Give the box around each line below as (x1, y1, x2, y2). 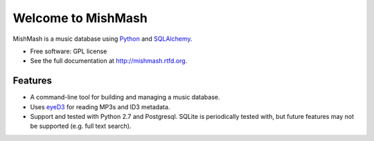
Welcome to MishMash (12, 10, 148, 26)
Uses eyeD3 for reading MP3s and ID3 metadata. (30, 102, 170, 111)
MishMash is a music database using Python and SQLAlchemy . (12, 35, 193, 43)
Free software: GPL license (30, 47, 107, 55)
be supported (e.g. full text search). (30, 122, 132, 131)
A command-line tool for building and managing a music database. (30, 93, 220, 102)
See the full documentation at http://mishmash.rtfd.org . (30, 57, 188, 65)
